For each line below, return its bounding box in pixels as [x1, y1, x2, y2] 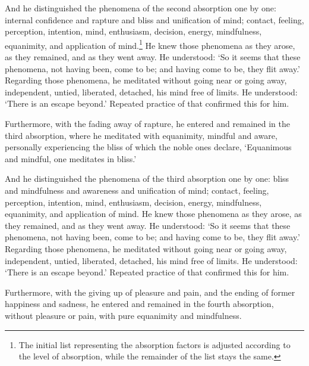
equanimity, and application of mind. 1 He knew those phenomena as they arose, [5, 37, 295, 51]
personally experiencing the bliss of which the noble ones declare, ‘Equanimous [5, 141, 292, 153]
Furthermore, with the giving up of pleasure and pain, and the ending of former [5, 286, 295, 298]
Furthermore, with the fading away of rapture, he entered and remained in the [5, 117, 291, 129]
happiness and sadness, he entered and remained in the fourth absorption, [5, 297, 274, 310]
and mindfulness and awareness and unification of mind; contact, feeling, [5, 184, 269, 196]
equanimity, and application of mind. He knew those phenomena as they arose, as [5, 207, 302, 220]
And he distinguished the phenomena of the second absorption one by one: [5, 2, 276, 14]
